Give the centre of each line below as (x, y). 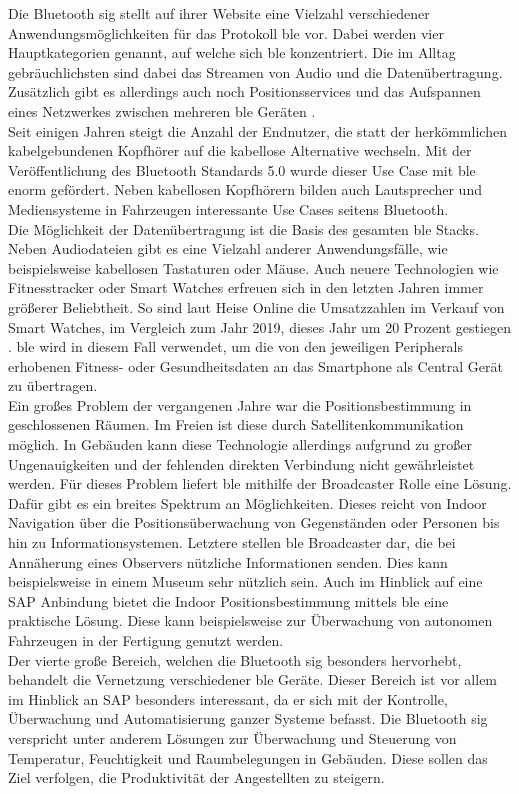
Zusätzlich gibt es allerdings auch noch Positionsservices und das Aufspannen (244, 91)
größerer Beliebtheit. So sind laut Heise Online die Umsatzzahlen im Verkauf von (256, 306)
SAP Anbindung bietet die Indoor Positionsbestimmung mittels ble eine (228, 600)
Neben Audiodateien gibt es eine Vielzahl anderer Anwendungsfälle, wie (228, 248)
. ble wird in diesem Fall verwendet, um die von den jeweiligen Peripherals (235, 346)
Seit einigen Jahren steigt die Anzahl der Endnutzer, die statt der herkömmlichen (257, 130)
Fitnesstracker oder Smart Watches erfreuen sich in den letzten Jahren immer (246, 287)
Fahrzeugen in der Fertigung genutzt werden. (146, 640)
